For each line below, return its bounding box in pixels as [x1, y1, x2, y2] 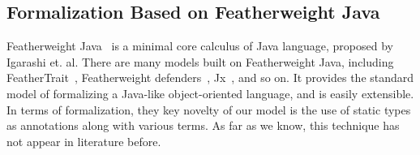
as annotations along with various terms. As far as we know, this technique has [6, 117, 400, 134]
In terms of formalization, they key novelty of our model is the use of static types [6, 101, 411, 118]
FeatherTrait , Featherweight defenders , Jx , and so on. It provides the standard [6, 69, 414, 86]
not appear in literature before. [6, 132, 161, 149]
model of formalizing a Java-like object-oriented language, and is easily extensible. [6, 84, 414, 101]
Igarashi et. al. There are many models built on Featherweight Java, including [6, 53, 394, 70]
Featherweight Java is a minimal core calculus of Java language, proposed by [6, 37, 393, 54]
